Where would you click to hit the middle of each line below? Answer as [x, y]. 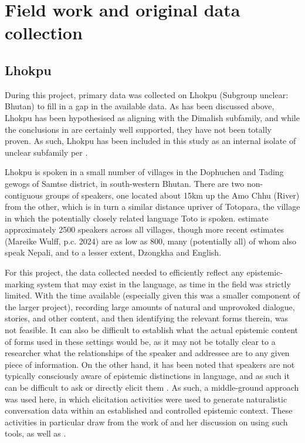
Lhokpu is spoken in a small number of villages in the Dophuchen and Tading [144, 172]
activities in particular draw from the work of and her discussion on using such [146, 422]
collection [44, 33]
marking [20, 283]
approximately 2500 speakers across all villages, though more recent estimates [144, 229]
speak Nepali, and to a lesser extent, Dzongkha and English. [113, 252]
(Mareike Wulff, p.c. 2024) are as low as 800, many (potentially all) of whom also [150, 241]
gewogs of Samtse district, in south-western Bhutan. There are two [125, 183]
